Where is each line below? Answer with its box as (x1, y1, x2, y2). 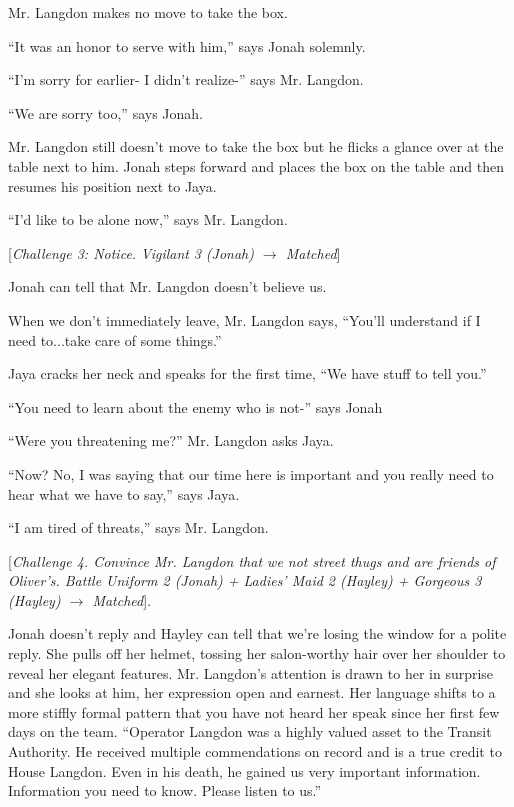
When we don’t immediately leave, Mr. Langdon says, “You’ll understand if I (8, 309, 481, 330)
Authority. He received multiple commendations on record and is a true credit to (8, 741, 502, 762)
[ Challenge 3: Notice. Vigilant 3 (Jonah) (8, 242, 254, 263)
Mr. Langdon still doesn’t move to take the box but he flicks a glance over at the (8, 136, 504, 157)
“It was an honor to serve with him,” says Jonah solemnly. (8, 35, 366, 56)
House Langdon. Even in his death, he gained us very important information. (8, 760, 481, 781)
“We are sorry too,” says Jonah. (8, 102, 203, 123)
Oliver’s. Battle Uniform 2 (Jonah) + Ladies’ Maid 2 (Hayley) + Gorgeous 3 (8, 570, 482, 591)
